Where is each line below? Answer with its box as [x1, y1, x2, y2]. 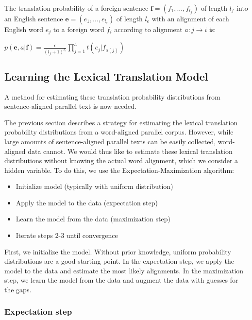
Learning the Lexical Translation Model [4, 68, 208, 84]
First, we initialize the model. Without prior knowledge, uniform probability [4, 246, 231, 256]
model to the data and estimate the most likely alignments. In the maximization [4, 265, 244, 275]
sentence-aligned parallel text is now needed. [4, 101, 137, 111]
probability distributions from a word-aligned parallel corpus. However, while [4, 127, 234, 137]
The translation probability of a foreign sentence [4, 3, 149, 13]
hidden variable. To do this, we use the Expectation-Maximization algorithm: [4, 165, 234, 175]
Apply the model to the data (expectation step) [16, 197, 158, 207]
